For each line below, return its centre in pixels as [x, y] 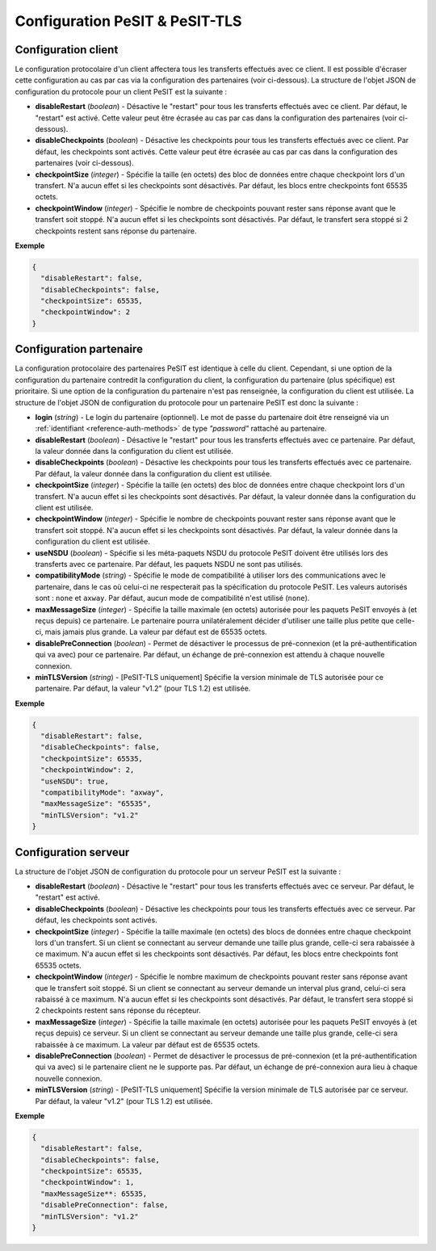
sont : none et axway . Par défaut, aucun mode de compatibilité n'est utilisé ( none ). [172, 598]
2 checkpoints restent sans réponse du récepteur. [118, 1010]
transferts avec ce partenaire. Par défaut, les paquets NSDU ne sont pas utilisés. [169, 564]
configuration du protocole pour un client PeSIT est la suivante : [121, 91]
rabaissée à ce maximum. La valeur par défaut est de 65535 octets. [147, 1044]
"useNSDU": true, [75, 781]
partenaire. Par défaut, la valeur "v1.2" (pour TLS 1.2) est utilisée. [143, 688]
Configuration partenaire [79, 349]
